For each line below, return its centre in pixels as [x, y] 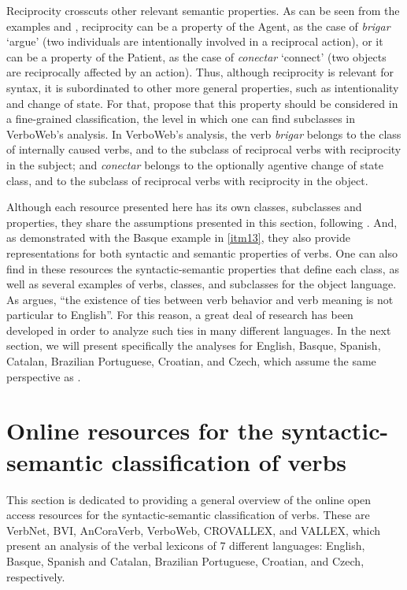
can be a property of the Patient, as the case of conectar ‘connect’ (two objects [196, 56]
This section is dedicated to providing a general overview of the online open [189, 499]
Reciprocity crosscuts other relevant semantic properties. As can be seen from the [203, 10]
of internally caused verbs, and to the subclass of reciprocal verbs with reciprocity [204, 149]
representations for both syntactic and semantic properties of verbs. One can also [202, 252]
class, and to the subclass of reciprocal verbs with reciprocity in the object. [187, 180]
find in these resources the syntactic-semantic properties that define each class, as [203, 268]
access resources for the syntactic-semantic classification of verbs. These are [188, 515]
